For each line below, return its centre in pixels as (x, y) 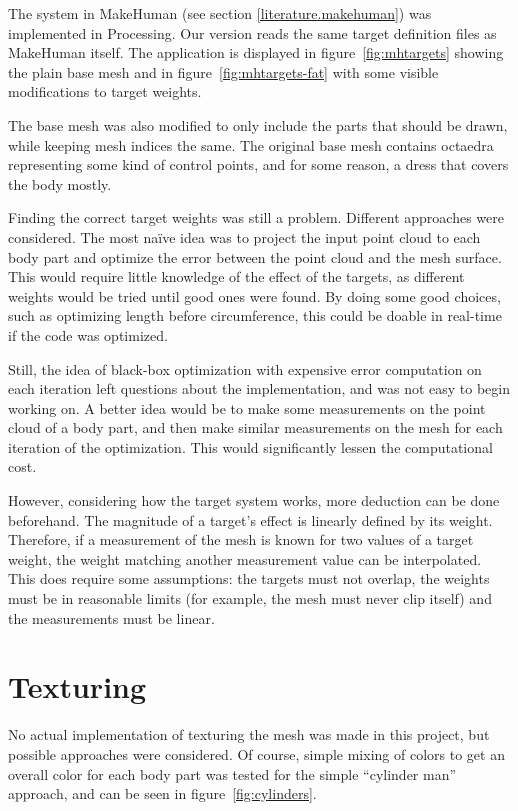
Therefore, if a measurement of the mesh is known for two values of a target (241, 539)
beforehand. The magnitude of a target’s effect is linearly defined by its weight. (250, 519)
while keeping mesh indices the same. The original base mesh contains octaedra (251, 144)
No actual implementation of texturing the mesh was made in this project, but (249, 734)
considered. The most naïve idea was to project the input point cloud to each (244, 236)
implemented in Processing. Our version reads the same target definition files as (252, 32)
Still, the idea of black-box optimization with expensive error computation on (245, 368)
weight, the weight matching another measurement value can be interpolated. (245, 558)
